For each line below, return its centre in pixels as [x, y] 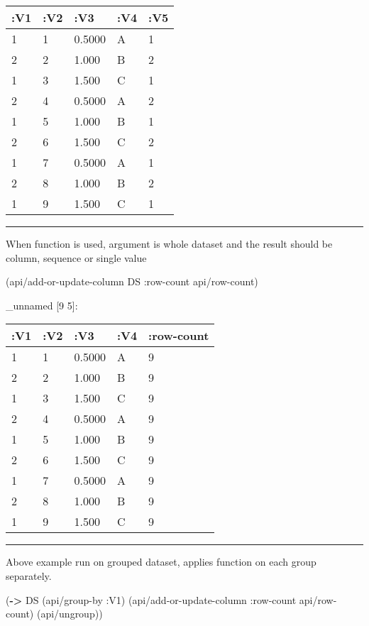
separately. [29, 575]
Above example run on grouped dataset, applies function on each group [161, 562]
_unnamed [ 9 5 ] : [42, 305]
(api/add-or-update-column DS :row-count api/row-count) [132, 281]
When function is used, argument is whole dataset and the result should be [169, 243]
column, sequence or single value [76, 257]
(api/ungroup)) [70, 614]
